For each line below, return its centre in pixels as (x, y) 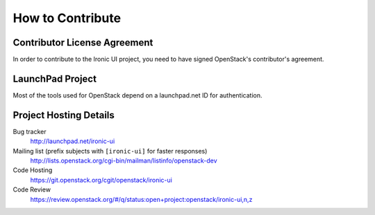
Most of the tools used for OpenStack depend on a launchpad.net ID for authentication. (138, 95)
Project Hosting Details (64, 115)
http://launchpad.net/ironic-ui (73, 141)
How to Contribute (67, 18)
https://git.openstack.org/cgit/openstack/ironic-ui (101, 180)
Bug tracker (30, 131)
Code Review (32, 189)
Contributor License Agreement (83, 43)
